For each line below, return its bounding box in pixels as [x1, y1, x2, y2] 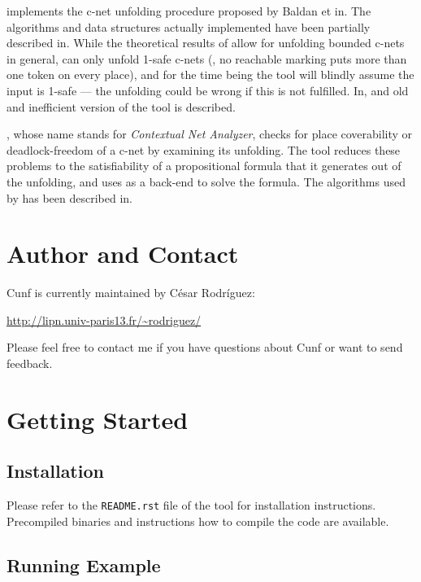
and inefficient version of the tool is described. [7, 98, 236, 115]
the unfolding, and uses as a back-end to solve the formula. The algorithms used [7, 173, 406, 190]
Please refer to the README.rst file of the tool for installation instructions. [7, 497, 376, 514]
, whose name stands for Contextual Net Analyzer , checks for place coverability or [7, 125, 413, 142]
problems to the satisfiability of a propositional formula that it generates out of [7, 157, 401, 174]
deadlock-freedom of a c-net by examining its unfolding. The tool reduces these [7, 141, 401, 158]
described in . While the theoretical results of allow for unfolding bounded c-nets [7, 34, 405, 51]
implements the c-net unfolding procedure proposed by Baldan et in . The [7, 2, 371, 19]
